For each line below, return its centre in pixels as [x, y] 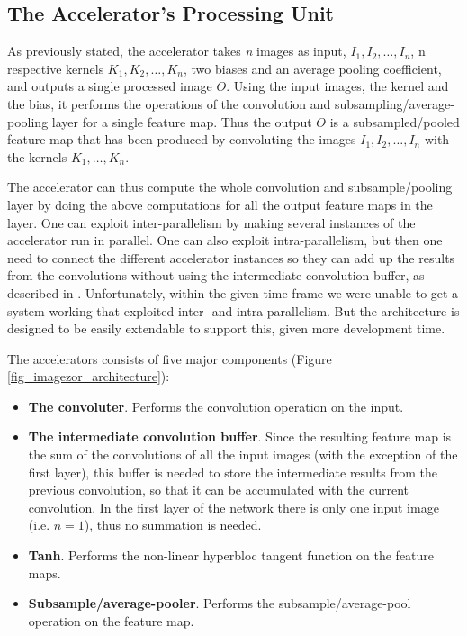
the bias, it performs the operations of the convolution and [169, 103]
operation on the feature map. [111, 620]
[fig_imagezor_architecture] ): [89, 376]
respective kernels [56, 68]
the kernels [37, 156]
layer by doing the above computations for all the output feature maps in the [220, 204]
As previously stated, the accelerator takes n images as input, [177, 51]
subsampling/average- [394, 103]
